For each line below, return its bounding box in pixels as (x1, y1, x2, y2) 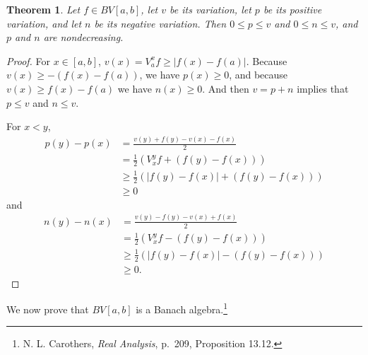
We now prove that (6, 301, 89, 316)
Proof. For (6, 53, 51, 68)
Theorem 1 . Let (6, 2, 81, 16)
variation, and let (6, 16, 82, 30)
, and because (229, 67, 288, 82)
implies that (297, 81, 349, 95)
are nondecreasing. (43, 30, 124, 45)
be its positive (263, 2, 322, 16)
